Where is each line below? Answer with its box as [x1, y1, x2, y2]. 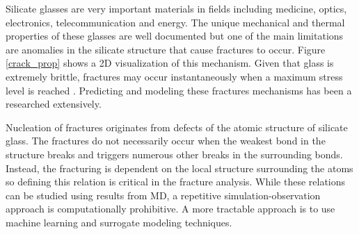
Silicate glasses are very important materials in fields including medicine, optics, [6, 1, 347, 15]
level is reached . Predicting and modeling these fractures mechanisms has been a [6, 83, 352, 97]
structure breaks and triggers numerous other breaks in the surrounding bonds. [6, 147, 343, 161]
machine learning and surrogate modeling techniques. [6, 215, 232, 229]
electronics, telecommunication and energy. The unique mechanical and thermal [6, 15, 345, 29]
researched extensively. [6, 97, 102, 111]
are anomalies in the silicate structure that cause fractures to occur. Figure [6, 42, 326, 56]
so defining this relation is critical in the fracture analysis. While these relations [6, 174, 346, 189]
